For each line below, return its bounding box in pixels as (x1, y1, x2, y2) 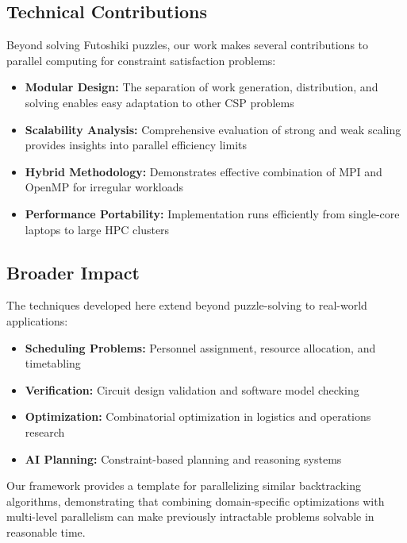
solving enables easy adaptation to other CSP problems (25, 94, 294, 110)
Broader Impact (6, 260, 140, 284)
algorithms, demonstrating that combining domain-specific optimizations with (6, 492, 385, 509)
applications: (6, 312, 68, 329)
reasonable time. (6, 523, 86, 540)
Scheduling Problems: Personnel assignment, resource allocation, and (25, 339, 376, 356)
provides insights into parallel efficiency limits (25, 137, 248, 153)
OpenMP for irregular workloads (25, 179, 184, 195)
